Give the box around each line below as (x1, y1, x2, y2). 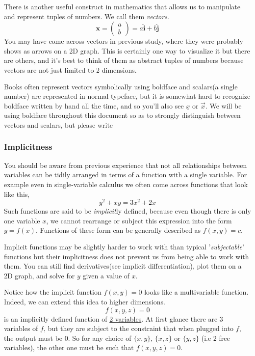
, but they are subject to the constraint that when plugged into (43, 323, 234, 333)
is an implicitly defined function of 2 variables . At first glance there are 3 (4, 313, 223, 324)
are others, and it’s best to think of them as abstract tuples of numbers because (4, 55, 244, 65)
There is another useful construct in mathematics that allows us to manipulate (4, 1, 241, 11)
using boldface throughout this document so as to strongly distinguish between (4, 110, 241, 120)
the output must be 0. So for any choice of (4, 332, 131, 343)
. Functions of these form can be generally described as (35, 225, 201, 235)
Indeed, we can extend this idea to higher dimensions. (4, 296, 165, 306)
